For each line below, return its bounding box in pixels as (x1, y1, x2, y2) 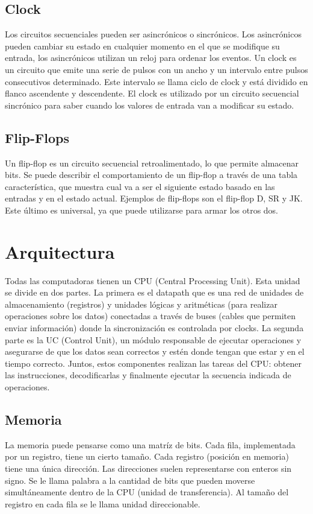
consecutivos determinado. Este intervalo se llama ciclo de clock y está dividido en (5, 75, 308, 87)
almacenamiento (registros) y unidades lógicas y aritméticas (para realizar (5, 297, 277, 310)
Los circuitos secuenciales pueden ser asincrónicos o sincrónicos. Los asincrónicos (5, 28, 302, 40)
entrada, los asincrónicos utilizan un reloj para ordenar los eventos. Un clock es (5, 51, 297, 64)
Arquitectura (5, 239, 115, 264)
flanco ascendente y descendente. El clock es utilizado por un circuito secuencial (5, 87, 299, 100)
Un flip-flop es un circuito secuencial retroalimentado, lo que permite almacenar (5, 156, 299, 169)
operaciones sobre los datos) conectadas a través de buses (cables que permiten (5, 309, 296, 322)
